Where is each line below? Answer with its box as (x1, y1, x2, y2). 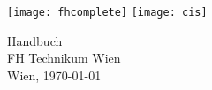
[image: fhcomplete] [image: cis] (7, 6, 208, 19)
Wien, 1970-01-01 (7, 65, 102, 84)
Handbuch (7, 31, 63, 49)
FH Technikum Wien (7, 49, 121, 67)
